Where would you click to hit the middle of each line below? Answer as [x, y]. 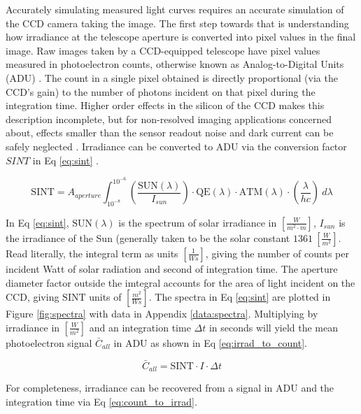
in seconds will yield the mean [273, 327]
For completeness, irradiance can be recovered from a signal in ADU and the [170, 388]
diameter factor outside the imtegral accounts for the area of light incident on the [180, 282]
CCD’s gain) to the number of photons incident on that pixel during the [161, 91]
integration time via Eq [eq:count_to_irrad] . [101, 401]
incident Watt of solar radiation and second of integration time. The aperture [172, 268]
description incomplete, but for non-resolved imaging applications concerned [169, 119]
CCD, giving [33, 297]
